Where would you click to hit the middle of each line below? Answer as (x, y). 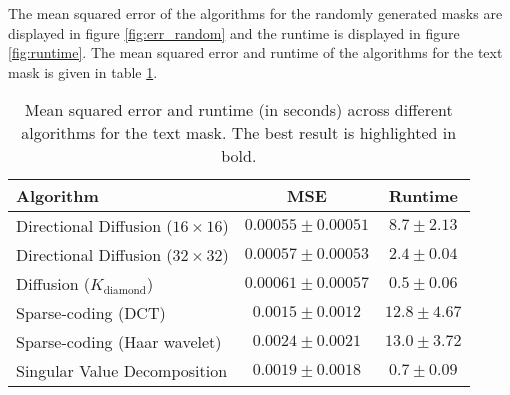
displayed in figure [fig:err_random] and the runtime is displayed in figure (234, 32)
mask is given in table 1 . (83, 71)
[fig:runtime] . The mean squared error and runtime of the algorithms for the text (255, 52)
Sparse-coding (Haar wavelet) (119, 342)
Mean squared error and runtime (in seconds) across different (238, 110)
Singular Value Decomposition (122, 371)
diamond (124, 291)
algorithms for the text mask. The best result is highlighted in (239, 133)
